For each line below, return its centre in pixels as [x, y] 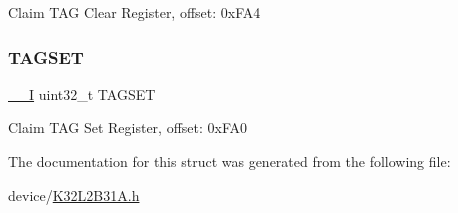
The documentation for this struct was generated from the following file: [229, 161]
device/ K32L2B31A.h [74, 194]
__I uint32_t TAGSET [82, 93]
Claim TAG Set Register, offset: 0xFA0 [128, 127]
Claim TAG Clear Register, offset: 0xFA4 [134, 12]
